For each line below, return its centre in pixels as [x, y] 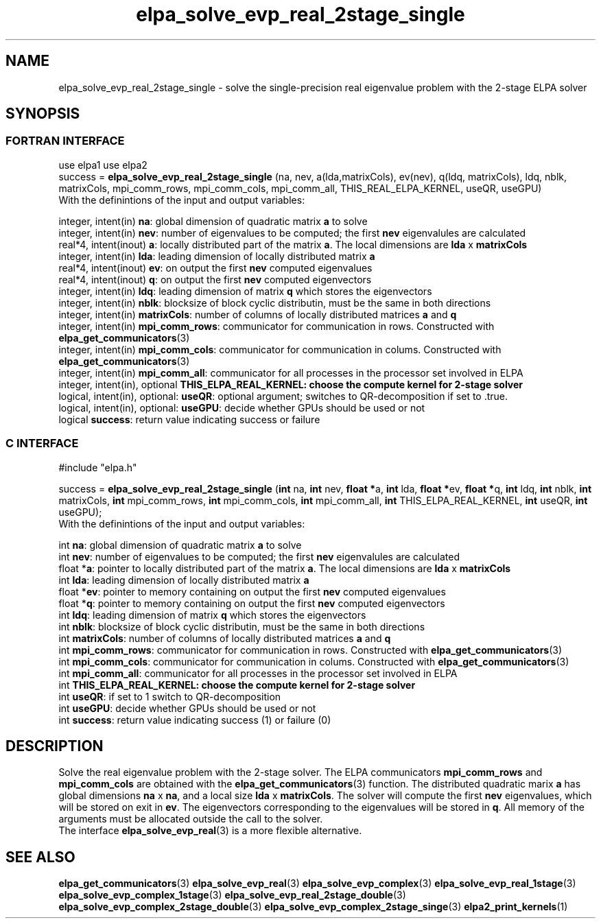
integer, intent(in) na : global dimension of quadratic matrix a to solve [213, 221]
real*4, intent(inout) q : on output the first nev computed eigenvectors [215, 279]
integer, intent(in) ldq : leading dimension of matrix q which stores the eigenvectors [245, 291]
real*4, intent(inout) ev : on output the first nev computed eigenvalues [215, 268]
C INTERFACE [42, 443]
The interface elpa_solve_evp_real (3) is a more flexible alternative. [210, 831]
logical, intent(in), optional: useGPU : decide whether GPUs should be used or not [242, 407]
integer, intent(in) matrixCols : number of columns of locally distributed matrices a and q [258, 314]
